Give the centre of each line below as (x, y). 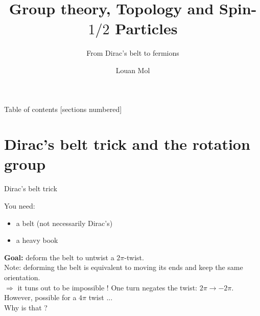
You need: (20, 206)
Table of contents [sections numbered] (63, 109)
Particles (146, 28)
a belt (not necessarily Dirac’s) (64, 223)
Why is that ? (26, 307)
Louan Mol (133, 70)
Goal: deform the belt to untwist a (59, 257)
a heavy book (37, 240)
